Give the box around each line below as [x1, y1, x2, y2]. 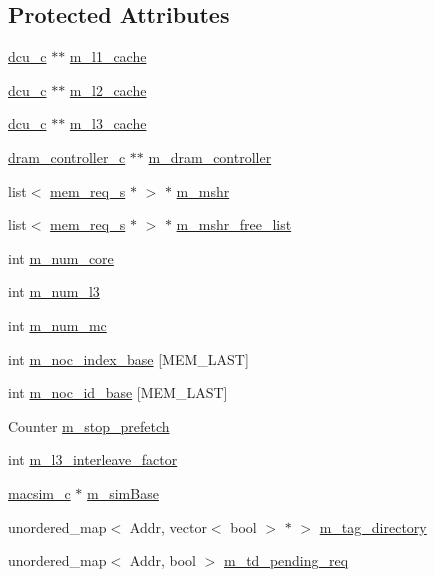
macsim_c [8, 482, 71, 503]
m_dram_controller [148, 146, 272, 167]
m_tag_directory [319, 516, 427, 537]
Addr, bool [129, 550, 196, 571]
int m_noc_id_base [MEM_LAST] [8, 382, 228, 403]
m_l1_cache [69, 46, 147, 67]
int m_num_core [8, 247, 114, 268]
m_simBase [87, 482, 159, 503]
